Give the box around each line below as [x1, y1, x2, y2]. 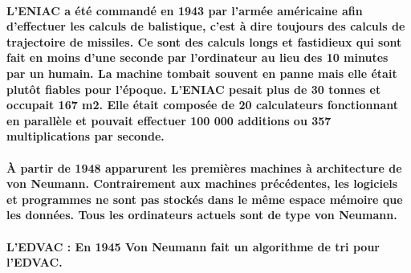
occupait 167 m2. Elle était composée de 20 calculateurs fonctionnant [6, 96, 398, 113]
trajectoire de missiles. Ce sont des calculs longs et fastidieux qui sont [6, 33, 402, 50]
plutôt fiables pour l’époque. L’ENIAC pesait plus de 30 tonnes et [6, 80, 381, 97]
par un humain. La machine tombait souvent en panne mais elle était [6, 64, 397, 81]
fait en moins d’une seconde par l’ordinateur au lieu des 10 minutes [6, 49, 389, 66]
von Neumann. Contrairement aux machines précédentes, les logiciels [6, 175, 398, 192]
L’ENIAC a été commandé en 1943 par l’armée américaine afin [6, 2, 363, 18]
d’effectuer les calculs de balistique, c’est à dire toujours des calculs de [6, 18, 405, 35]
